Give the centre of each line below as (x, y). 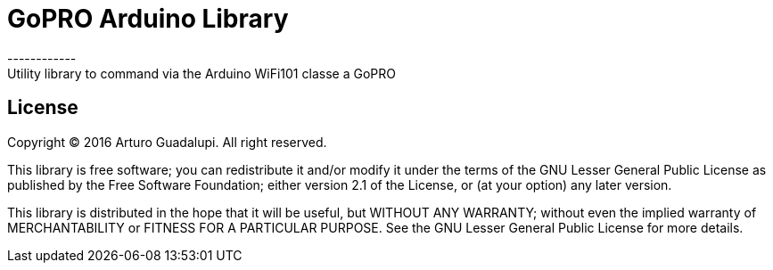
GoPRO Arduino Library (148, 19)
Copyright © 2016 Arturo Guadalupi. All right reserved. (167, 142)
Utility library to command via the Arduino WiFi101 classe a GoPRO (201, 73)
